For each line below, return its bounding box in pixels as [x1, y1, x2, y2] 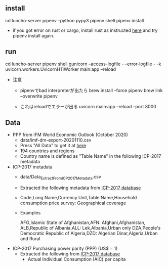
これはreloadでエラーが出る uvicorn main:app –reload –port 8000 [20, 103, 157, 109]
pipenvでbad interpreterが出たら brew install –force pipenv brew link [20, 87, 163, 93]
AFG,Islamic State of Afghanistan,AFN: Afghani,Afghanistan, [20, 219, 146, 226]
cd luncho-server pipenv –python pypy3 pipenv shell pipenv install [5, 17, 144, 23]
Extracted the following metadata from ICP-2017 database [20, 185, 141, 191]
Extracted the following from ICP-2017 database [20, 251, 120, 257]
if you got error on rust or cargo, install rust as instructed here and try [12, 27, 158, 33]
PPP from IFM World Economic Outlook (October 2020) [12, 131, 128, 138]
